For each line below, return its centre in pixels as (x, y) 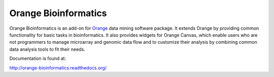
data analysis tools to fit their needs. (47, 49)
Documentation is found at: (38, 58)
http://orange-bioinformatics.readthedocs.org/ (58, 67)
